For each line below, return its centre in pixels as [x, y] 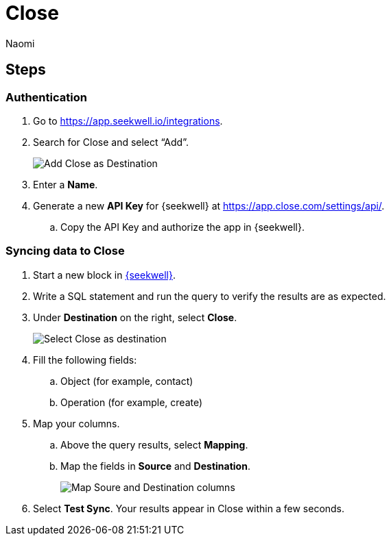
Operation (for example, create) [132, 402]
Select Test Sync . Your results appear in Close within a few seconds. [189, 508]
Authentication [46, 97]
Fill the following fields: [85, 360]
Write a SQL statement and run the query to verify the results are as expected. [210, 296]
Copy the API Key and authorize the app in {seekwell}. [183, 227]
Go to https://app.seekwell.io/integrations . [128, 121]
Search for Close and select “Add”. [111, 142]
